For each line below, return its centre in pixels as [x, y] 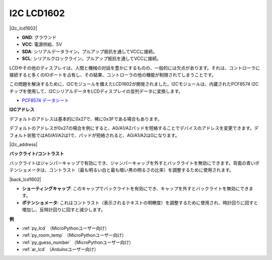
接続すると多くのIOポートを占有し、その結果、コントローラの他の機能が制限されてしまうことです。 [113, 75]
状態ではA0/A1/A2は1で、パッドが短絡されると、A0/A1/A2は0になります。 [103, 135]
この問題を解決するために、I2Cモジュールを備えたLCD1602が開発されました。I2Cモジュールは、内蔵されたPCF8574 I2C [134, 84]
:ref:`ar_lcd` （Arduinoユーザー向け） [60, 249]
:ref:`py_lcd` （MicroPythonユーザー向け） [66, 228]
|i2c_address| [23, 145]
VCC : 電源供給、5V [42, 44]
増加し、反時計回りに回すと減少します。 [64, 210]
